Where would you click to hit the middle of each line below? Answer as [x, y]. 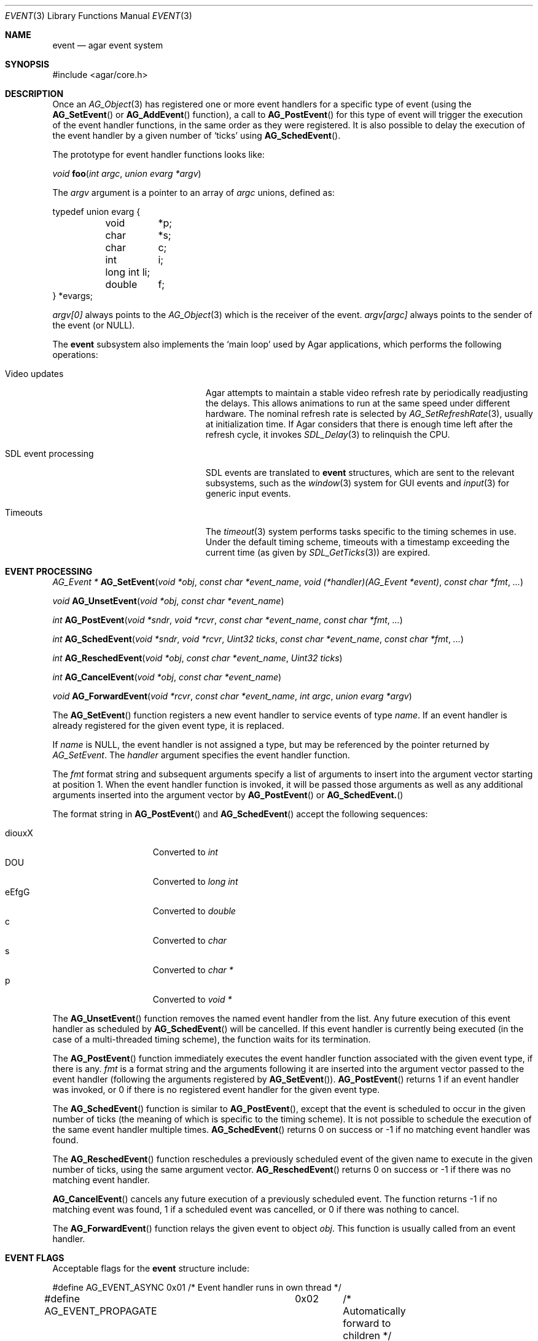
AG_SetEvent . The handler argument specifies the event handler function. [201, 755]
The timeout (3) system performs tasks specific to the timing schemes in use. [361, 531]
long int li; [128, 272]
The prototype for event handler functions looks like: [158, 154]
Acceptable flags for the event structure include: [151, 1268]
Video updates [34, 374]
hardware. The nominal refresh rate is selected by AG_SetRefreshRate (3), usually [369, 414]
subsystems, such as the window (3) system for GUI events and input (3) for [357, 483]
